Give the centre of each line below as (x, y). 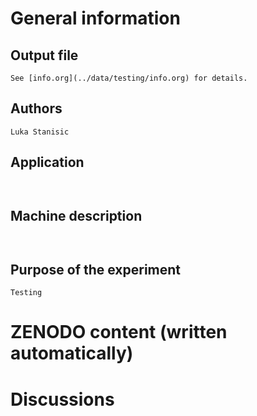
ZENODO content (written (119, 332)
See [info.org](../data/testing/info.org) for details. (129, 78)
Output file (44, 55)
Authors (36, 108)
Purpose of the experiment (96, 269)
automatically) (72, 353)
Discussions (62, 399)
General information (95, 18)
